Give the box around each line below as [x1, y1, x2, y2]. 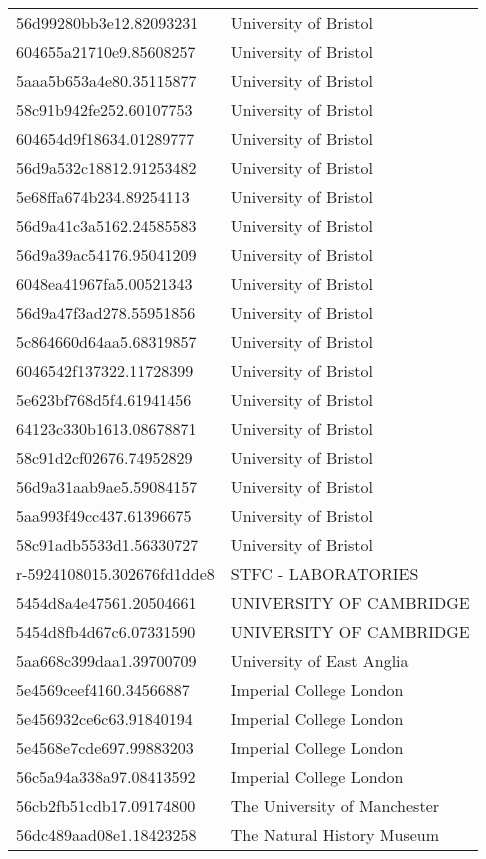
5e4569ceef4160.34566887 [16, 678, 190, 701]
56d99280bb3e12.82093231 [16, 11, 199, 34]
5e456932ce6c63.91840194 [16, 707, 193, 730]
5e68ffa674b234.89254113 [16, 185, 190, 208]
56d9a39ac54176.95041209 [16, 243, 197, 266]
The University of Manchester [230, 794, 440, 817]
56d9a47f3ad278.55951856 [16, 301, 196, 324]
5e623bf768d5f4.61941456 [16, 388, 192, 411]
